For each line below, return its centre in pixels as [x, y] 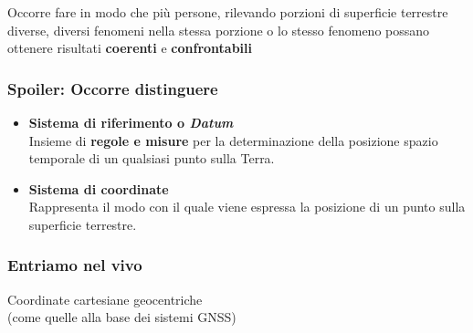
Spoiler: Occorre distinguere [113, 88]
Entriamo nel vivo [75, 265]
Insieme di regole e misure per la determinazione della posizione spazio [233, 140]
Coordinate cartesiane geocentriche [105, 299]
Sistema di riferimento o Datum [131, 122]
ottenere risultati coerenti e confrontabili [130, 48]
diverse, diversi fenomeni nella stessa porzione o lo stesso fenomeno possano [219, 30]
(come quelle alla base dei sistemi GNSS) [122, 317]
